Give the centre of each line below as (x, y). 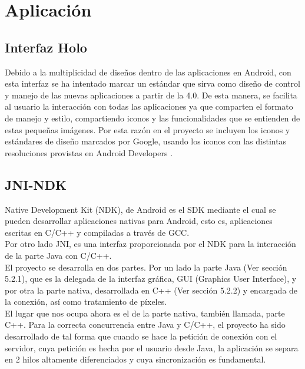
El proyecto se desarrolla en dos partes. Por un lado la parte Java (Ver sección (146, 267)
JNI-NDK (36, 184)
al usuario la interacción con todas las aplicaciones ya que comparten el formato (149, 106)
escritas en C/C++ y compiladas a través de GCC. (97, 232)
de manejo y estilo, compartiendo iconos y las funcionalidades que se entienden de (152, 118)
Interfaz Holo (46, 47)
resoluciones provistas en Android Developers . (89, 152)
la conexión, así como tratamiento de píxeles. (86, 302)
